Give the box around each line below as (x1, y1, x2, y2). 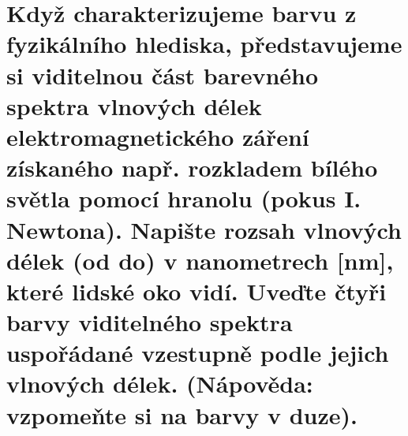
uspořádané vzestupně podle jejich (6, 337, 389, 369)
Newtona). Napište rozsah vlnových (6, 213, 402, 245)
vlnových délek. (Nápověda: (6, 367, 313, 400)
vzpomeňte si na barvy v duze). (6, 398, 357, 430)
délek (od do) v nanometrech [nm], (6, 244, 394, 276)
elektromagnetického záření (6, 120, 309, 152)
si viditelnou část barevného (6, 58, 319, 91)
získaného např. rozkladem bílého (6, 151, 378, 184)
